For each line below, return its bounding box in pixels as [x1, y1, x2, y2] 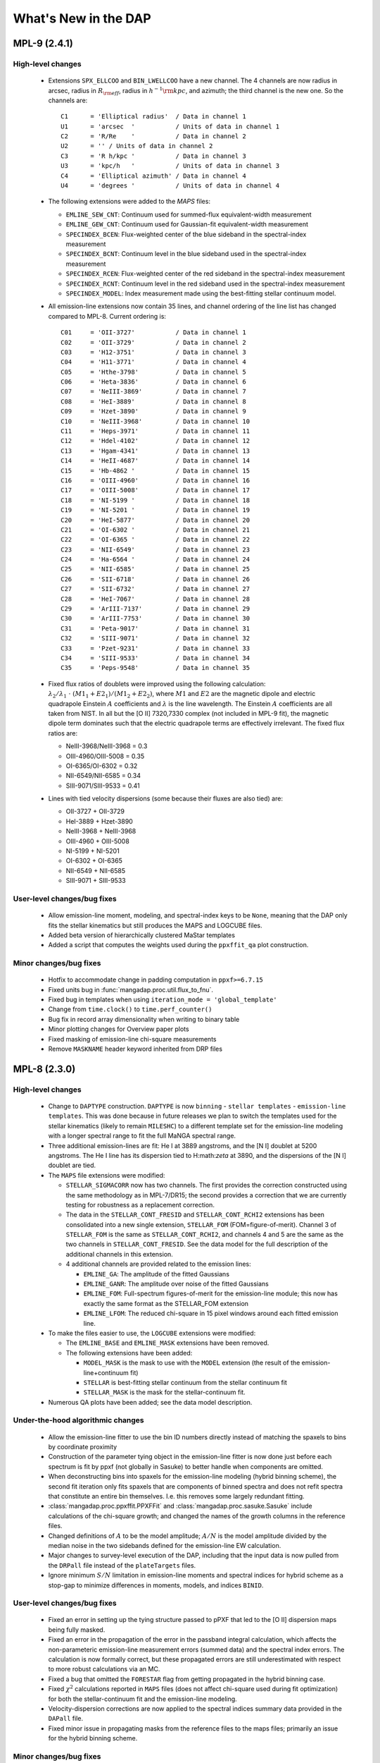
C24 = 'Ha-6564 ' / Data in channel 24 [61, 556, 250, 563]
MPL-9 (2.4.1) [13, 37, 73, 49]
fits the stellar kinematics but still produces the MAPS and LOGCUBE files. [48, 921, 263, 929]
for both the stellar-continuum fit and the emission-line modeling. [48, 1695, 237, 1703]
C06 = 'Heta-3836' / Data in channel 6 [61, 378, 246, 386]
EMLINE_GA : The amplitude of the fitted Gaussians [83, 1269, 230, 1278]
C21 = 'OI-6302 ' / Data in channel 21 [61, 525, 250, 534]
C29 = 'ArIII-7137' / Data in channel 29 [61, 605, 250, 613]
